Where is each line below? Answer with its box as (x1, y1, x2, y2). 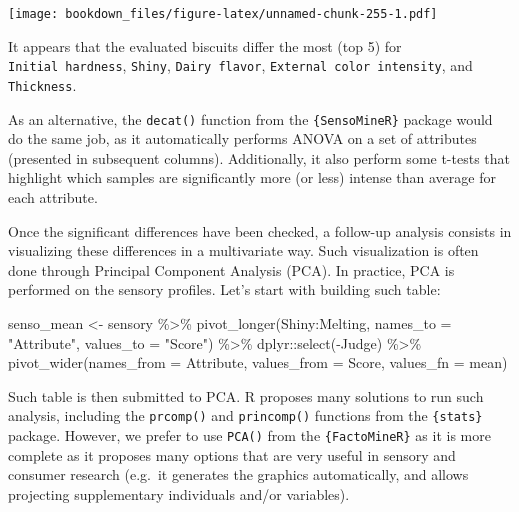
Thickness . (8, 74, 77, 95)
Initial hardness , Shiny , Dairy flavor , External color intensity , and (8, 55, 473, 76)
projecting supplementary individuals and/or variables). (8, 483, 350, 504)
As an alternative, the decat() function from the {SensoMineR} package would (8, 108, 493, 129)
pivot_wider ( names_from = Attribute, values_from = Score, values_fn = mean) (8, 352, 508, 373)
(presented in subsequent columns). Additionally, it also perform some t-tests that (8, 147, 511, 168)
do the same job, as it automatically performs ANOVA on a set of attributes (8, 128, 477, 149)
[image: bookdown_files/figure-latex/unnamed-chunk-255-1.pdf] (8, 7, 438, 21)
